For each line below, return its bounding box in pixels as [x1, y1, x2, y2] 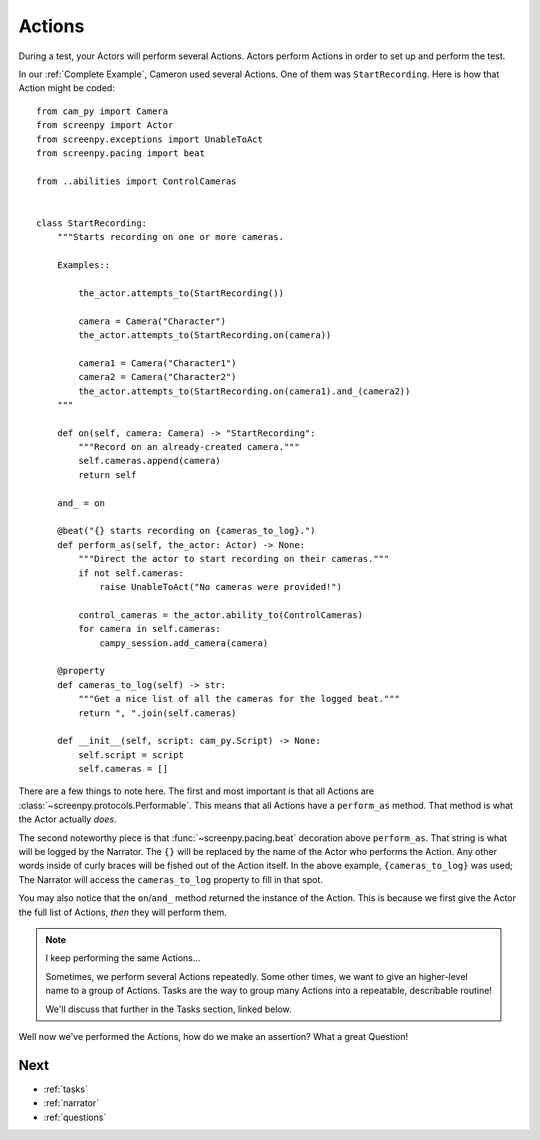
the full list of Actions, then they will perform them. [18, 906, 227, 918]
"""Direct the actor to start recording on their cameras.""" [78, 553, 390, 565]
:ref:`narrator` [43, 1097, 100, 1109]
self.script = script [78, 749, 185, 760]
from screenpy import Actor [36, 120, 174, 131]
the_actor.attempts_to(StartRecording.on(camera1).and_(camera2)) [78, 385, 411, 397]
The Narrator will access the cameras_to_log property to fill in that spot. [18, 873, 324, 885]
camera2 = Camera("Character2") [78, 371, 237, 383]
